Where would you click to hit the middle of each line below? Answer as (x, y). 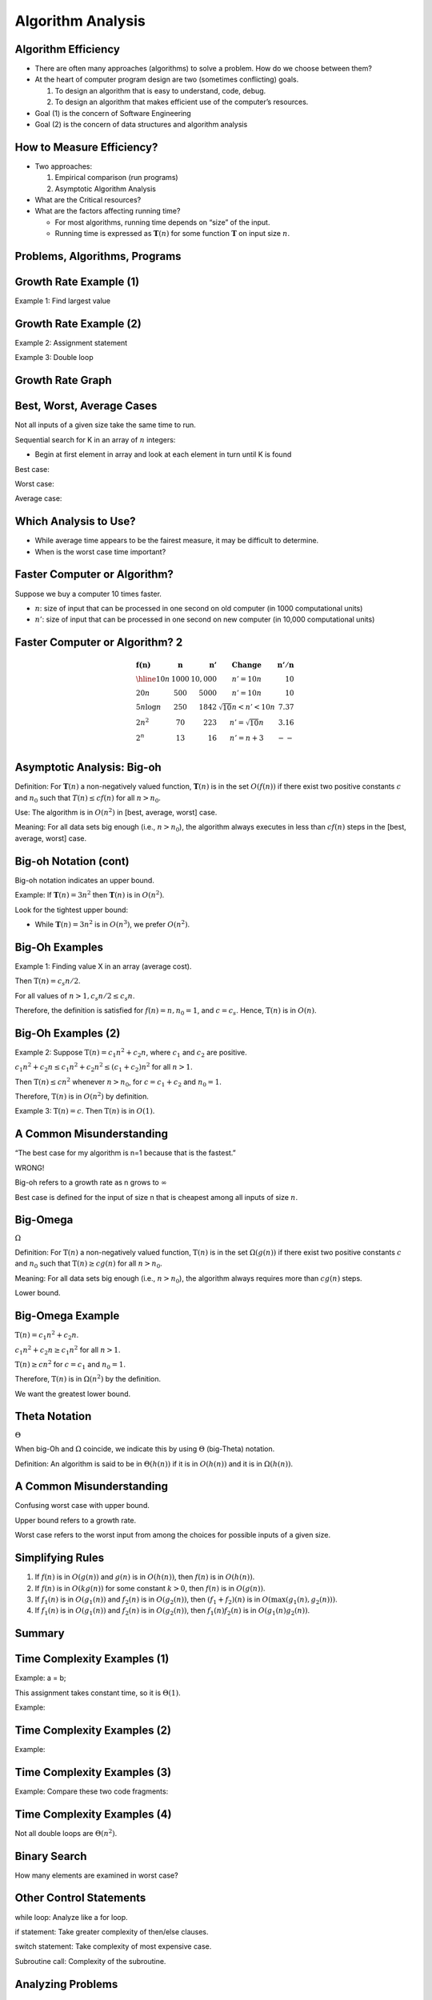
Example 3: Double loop (54, 358)
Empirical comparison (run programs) (117, 178)
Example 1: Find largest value (63, 301)
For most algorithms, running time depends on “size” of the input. (162, 222)
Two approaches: (63, 166)
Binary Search (51, 1856)
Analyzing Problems (66, 1984)
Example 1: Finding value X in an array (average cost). (103, 966)
